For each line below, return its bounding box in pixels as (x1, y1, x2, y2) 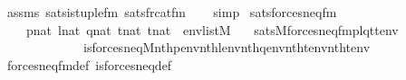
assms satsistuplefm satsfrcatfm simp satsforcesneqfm (6, 3, 337, 21)
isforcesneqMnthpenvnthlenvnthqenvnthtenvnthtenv (82, 38, 371, 57)
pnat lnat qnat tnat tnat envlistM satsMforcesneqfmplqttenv (25, 20, 399, 39)
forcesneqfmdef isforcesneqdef (6, 55, 172, 74)
